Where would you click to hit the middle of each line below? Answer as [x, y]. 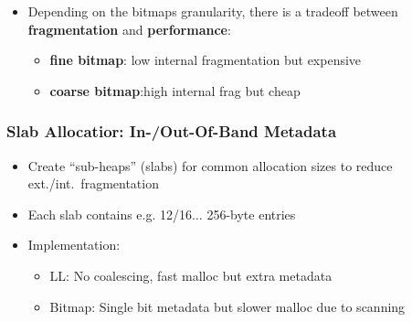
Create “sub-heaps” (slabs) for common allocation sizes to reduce [210, 165]
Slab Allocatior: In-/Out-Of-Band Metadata [172, 131]
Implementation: [74, 245]
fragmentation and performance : [129, 29]
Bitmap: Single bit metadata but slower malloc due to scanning [227, 306]
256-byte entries [251, 214]
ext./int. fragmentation [93, 183]
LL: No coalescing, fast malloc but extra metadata [191, 275]
